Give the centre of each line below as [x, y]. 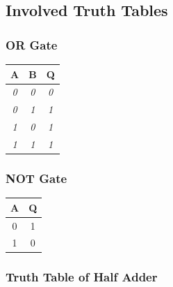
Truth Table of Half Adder [82, 277]
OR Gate [32, 44]
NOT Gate [36, 178]
